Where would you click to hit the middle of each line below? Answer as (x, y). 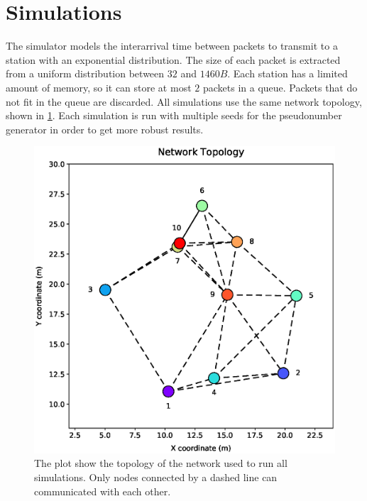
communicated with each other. (103, 491)
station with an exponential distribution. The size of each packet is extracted (173, 59)
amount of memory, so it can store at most (99, 87)
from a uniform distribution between (85, 73)
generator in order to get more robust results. (105, 129)
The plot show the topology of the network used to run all (161, 463)
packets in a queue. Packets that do (280, 87)
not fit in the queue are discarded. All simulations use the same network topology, (184, 101)
